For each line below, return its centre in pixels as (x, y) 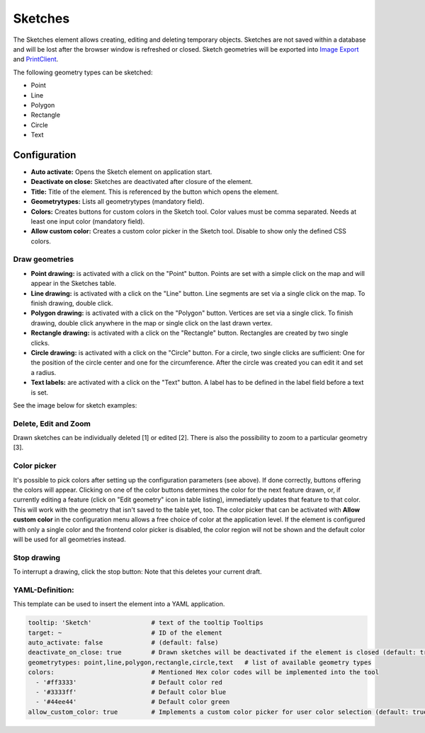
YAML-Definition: (44, 589)
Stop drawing (36, 558)
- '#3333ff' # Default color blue (131, 692)
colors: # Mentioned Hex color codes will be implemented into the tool (203, 673)
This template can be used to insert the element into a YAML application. (119, 604)
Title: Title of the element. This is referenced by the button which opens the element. (155, 192)
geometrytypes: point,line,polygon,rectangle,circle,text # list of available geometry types (200, 662)
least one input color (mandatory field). (88, 221)
